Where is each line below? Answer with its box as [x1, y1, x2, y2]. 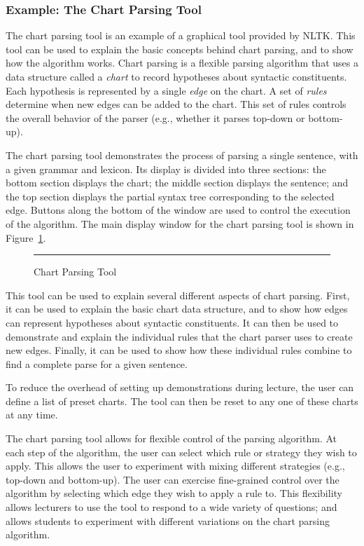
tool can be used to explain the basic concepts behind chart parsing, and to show [6, 41, 353, 56]
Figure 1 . [6, 230, 46, 245]
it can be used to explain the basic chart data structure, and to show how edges [6, 301, 348, 316]
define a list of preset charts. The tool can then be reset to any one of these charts [6, 393, 358, 408]
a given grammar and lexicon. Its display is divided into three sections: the [6, 161, 326, 176]
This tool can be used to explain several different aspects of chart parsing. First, [6, 287, 350, 302]
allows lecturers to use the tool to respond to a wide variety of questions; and [6, 500, 337, 514]
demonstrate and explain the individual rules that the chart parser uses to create [6, 329, 353, 343]
